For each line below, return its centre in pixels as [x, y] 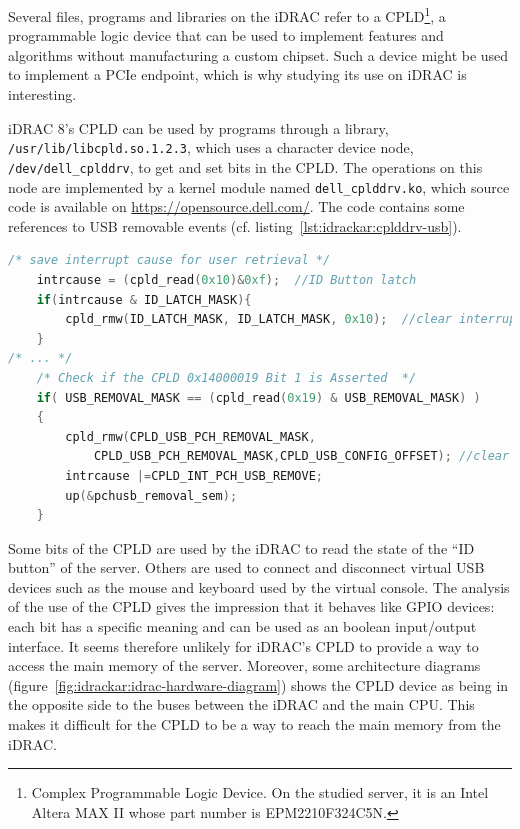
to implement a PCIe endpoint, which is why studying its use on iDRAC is [237, 74]
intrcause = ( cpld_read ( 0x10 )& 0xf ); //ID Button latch [226, 279]
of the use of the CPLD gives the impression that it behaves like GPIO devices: [251, 606]
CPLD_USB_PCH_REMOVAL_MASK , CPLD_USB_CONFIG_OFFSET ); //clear [301, 456]
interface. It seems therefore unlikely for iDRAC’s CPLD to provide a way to [243, 645]
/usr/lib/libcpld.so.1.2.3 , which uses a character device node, [211, 147]
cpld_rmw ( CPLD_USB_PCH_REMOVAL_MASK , [190, 436]
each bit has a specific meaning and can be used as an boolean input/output [242, 626]
